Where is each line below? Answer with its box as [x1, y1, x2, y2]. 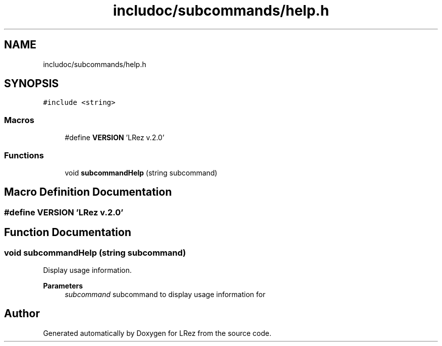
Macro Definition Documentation [4, 186, 172, 199]
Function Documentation [4, 226, 131, 239]
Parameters [43, 281, 83, 290]
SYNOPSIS [4, 77, 59, 90]
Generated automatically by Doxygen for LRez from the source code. [43, 328, 271, 337]
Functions [4, 150, 44, 160]
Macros [4, 114, 34, 125]
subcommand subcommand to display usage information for [65, 290, 265, 299]
